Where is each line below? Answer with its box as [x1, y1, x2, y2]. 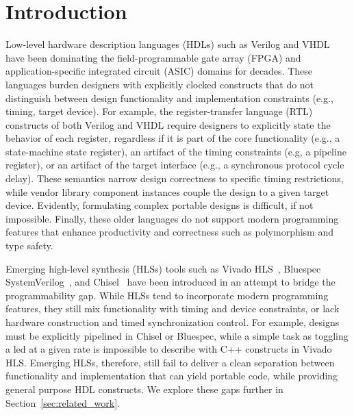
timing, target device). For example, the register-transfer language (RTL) [5, 104, 313, 118]
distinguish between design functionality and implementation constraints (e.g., [5, 90, 333, 105]
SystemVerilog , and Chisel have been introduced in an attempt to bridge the [5, 275, 336, 289]
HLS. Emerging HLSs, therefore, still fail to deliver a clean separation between [5, 355, 335, 369]
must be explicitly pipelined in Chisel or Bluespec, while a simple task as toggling [5, 328, 349, 342]
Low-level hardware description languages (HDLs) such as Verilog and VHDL [5, 37, 330, 51]
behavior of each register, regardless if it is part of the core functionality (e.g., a [5, 131, 340, 145]
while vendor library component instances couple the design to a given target [5, 184, 329, 199]
